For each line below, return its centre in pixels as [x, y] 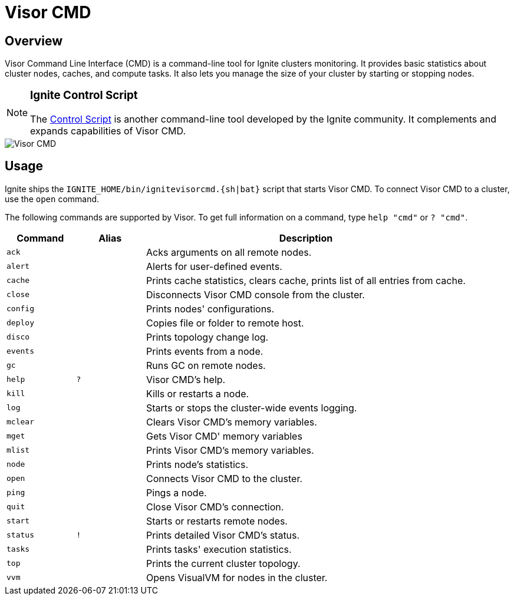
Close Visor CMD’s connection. [215, 507]
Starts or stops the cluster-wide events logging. [252, 408]
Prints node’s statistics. [197, 464]
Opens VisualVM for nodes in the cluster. [237, 577]
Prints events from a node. [205, 351]
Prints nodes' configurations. [210, 309]
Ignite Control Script [84, 95]
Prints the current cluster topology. [223, 563]
